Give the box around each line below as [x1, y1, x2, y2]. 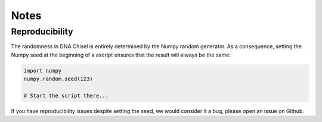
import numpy [23, 67, 62, 74]
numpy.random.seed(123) [23, 76, 94, 83]
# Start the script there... [23, 92, 109, 99]
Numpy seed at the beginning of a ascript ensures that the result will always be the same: [11, 51, 231, 58]
